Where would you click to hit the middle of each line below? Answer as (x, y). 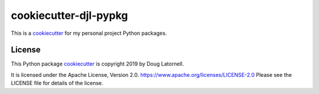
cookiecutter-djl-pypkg (69, 15)
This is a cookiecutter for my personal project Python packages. (89, 33)
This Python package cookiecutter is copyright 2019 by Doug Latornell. (97, 64)
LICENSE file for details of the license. (57, 83)
